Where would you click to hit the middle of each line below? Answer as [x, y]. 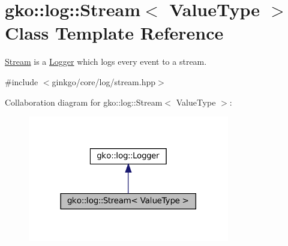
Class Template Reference [114, 33]
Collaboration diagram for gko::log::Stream [84, 102]
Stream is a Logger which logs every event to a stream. [106, 61]
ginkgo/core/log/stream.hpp [104, 81]
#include [22, 81]
